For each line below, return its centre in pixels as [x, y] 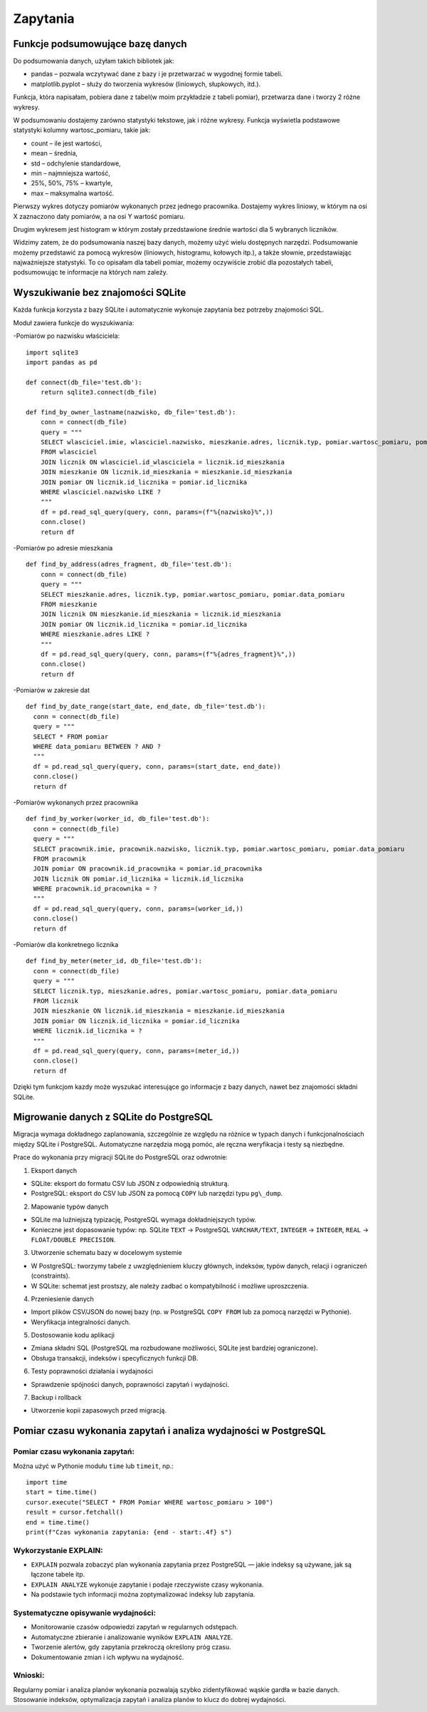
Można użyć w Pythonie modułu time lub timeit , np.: [94, 1466]
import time [47, 1482]
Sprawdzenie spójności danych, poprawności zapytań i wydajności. [130, 1384]
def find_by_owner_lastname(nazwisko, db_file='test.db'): [131, 412]
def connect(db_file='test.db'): [84, 382]
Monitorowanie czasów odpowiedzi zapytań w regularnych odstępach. [135, 1627]
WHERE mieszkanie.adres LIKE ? [95, 634]
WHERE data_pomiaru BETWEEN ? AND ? [97, 747]
